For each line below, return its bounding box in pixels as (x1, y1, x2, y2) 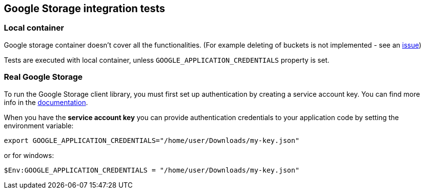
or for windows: (4, 151, 54, 159)
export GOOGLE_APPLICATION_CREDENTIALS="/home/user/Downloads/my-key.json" (4, 136, 299, 144)
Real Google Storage (4, 72, 83, 82)
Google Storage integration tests (4, 2, 166, 15)
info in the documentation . (4, 98, 88, 106)
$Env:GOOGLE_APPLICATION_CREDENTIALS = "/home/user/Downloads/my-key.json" (4, 166, 299, 174)
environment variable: (4, 121, 74, 130)
